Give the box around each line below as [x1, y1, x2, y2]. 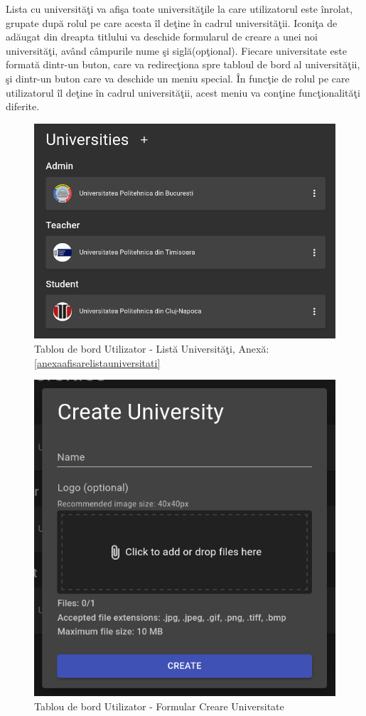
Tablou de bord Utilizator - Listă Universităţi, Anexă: [34, 341, 269, 356]
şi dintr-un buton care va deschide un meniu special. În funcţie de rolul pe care [6, 70, 350, 85]
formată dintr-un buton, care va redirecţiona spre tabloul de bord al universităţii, [6, 57, 360, 72]
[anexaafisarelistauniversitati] [34, 355, 161, 370]
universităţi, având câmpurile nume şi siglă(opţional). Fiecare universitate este [6, 43, 347, 58]
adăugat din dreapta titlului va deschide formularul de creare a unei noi [6, 29, 318, 44]
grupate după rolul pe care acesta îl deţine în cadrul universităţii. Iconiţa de [6, 15, 338, 30]
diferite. [6, 99, 40, 114]
